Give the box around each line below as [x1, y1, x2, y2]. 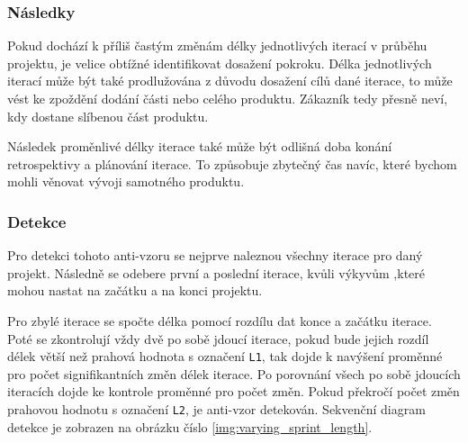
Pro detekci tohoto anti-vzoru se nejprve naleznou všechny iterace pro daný [7, 246, 423, 265]
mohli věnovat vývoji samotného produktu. [7, 172, 245, 191]
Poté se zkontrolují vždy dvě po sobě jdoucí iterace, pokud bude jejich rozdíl [7, 329, 429, 348]
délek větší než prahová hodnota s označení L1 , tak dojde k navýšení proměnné [7, 347, 443, 366]
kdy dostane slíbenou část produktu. [7, 106, 209, 125]
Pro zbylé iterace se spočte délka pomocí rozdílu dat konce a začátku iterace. [7, 311, 432, 330]
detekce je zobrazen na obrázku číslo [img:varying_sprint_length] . [7, 417, 373, 436]
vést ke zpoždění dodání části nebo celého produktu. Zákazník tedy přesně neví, [7, 89, 448, 107]
